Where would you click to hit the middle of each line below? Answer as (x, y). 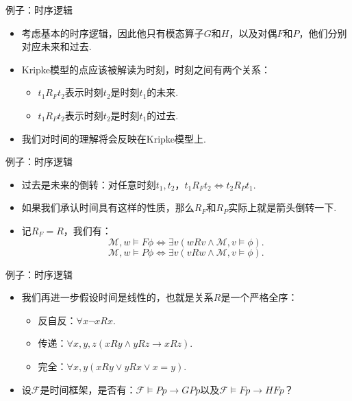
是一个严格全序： (259, 297)
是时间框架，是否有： (88, 389)
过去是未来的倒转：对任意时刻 (89, 184)
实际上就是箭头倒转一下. (282, 207)
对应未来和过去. (56, 46)
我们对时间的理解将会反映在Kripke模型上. (114, 138)
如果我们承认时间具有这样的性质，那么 (108, 207)
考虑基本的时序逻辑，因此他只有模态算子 (113, 33)
